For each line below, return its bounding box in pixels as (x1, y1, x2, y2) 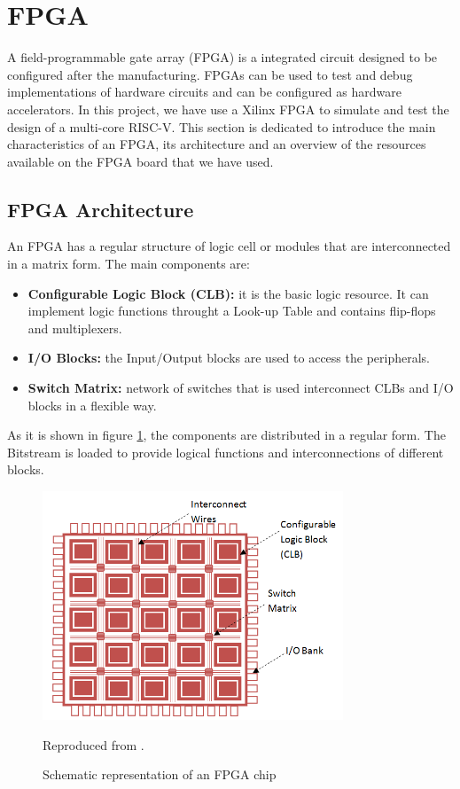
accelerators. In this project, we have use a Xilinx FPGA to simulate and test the (7, 99, 449, 118)
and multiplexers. (27, 318, 122, 337)
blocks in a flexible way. (27, 395, 157, 414)
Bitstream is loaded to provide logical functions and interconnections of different (7, 442, 444, 461)
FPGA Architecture (7, 195, 194, 223)
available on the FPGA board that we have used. (7, 152, 274, 170)
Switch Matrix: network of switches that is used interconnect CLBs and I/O (27, 379, 454, 397)
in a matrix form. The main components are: (7, 254, 250, 273)
